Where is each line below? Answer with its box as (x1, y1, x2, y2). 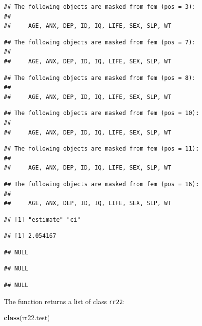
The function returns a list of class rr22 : (4, 296, 125, 306)
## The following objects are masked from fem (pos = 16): (4, 180, 199, 188)
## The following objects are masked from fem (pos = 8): (4, 74, 196, 81)
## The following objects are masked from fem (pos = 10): (4, 110, 199, 117)
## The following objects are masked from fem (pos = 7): (4, 38, 196, 46)
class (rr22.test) (4, 312, 50, 323)
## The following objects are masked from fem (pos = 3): (4, 3, 196, 10)
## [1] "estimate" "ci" (4, 216, 81, 223)
